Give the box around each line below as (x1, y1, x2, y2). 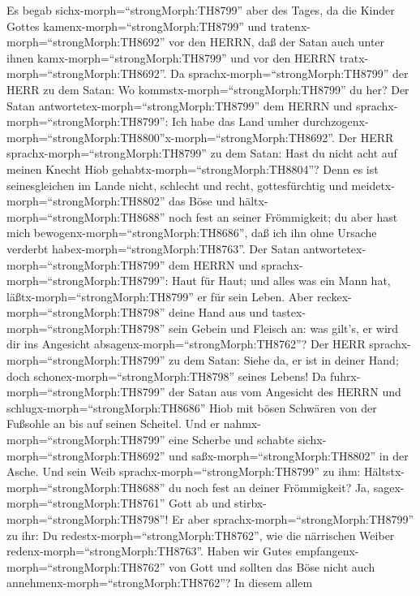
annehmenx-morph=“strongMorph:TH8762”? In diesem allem (6, 574, 313, 591)
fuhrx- (330, 367, 361, 384)
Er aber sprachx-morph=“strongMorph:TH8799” (172, 511, 414, 527)
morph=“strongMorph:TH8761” (6, 495, 165, 512)
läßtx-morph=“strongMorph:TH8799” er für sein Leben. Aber (6, 287, 314, 304)
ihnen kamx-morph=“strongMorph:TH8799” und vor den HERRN (6, 49, 336, 66)
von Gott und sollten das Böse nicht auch (169, 558, 375, 575)
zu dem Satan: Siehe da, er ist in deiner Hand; (169, 352, 399, 369)
